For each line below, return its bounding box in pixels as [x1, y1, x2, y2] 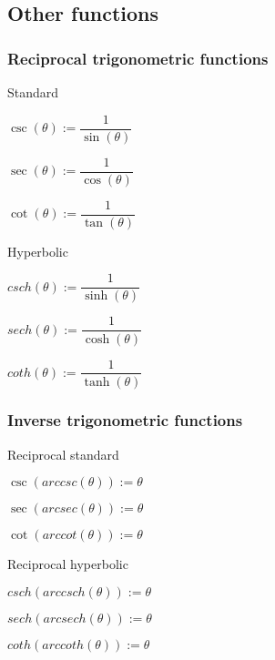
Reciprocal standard [7, 444, 119, 463]
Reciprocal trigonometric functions [7, 46, 269, 69]
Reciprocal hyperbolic [7, 554, 128, 574]
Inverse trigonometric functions [7, 409, 243, 432]
